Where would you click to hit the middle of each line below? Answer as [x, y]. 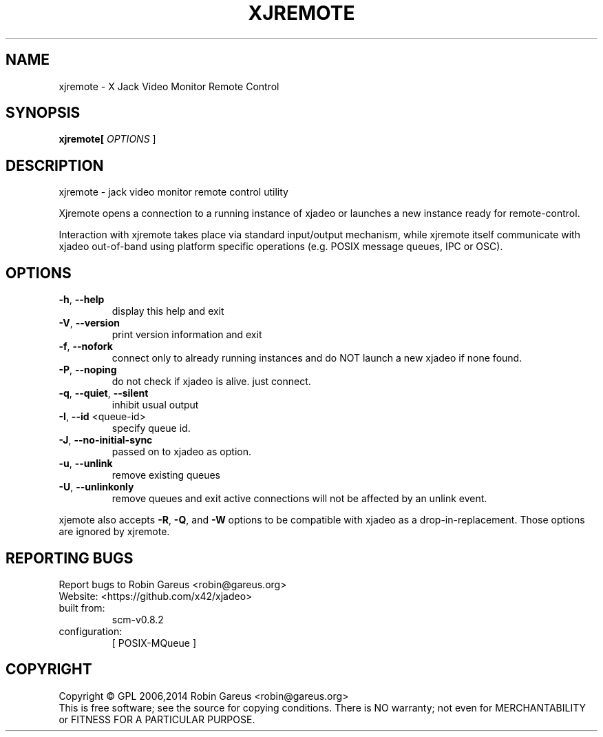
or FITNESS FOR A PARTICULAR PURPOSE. [157, 719]
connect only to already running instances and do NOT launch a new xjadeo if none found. [317, 358]
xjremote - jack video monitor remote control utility [173, 192]
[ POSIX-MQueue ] [154, 643]
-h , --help [82, 300]
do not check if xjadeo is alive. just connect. [211, 382]
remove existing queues [166, 475]
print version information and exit [187, 335]
